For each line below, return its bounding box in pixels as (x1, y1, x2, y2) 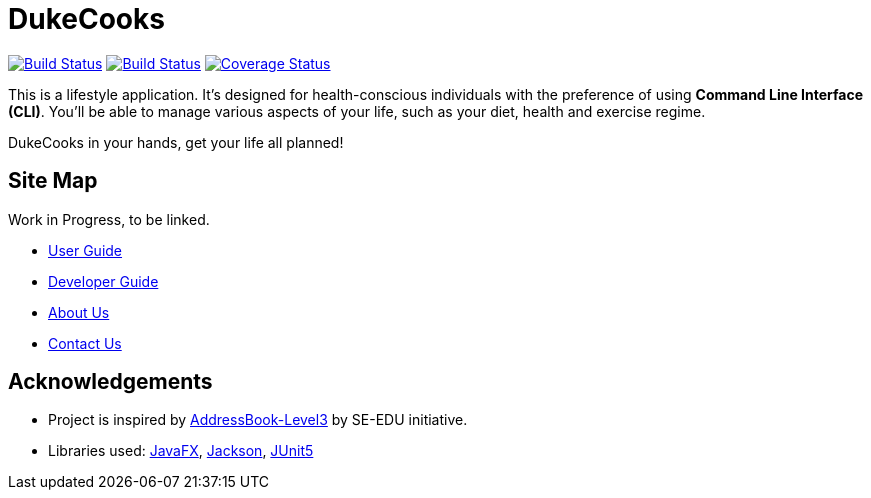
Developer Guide (48, 272, 159, 290)
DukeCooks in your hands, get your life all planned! (8, 133, 344, 151)
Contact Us (48, 334, 122, 352)
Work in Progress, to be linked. (8, 210, 210, 228)
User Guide (48, 241, 123, 259)
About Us (48, 303, 110, 321)
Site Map (8, 168, 98, 194)
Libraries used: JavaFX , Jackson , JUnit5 (48, 442, 314, 460)
